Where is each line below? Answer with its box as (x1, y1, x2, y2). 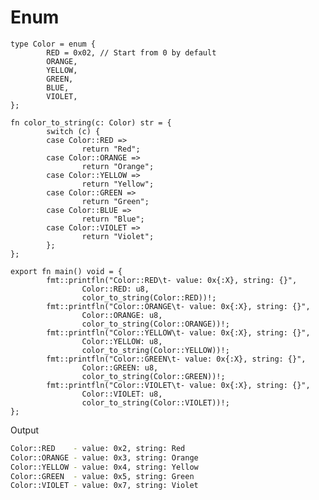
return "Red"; (81, 144, 141, 154)
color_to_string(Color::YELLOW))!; (81, 345, 230, 355)
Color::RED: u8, (81, 284, 150, 294)
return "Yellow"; (81, 179, 155, 189)
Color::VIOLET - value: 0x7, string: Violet (10, 481, 199, 491)
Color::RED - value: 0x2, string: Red (10, 443, 186, 453)
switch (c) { (46, 126, 101, 136)
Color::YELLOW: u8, (81, 336, 163, 346)
